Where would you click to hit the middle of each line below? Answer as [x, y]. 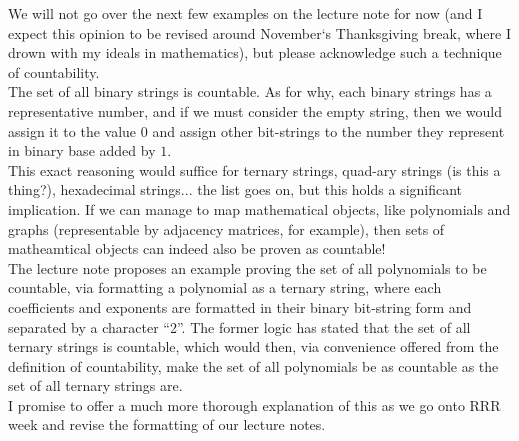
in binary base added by [82, 150]
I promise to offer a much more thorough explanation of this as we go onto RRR [254, 404]
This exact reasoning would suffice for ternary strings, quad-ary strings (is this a [254, 169]
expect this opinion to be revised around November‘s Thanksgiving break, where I [259, 32]
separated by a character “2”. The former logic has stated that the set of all [239, 326]
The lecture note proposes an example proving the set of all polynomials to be [247, 267]
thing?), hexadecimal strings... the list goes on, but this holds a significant [235, 189]
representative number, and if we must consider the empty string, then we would [255, 110]
